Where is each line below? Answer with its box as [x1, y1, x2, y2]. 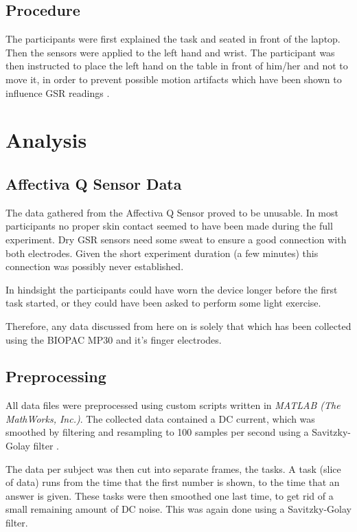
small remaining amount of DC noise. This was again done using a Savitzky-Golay [5, 502, 352, 516]
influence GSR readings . [5, 85, 110, 100]
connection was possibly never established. [5, 259, 184, 274]
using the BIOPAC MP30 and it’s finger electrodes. [5, 332, 222, 346]
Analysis [5, 126, 87, 154]
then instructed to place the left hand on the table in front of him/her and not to [5, 58, 348, 73]
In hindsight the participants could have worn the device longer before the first [5, 282, 338, 296]
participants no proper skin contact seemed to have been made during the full [5, 219, 333, 233]
